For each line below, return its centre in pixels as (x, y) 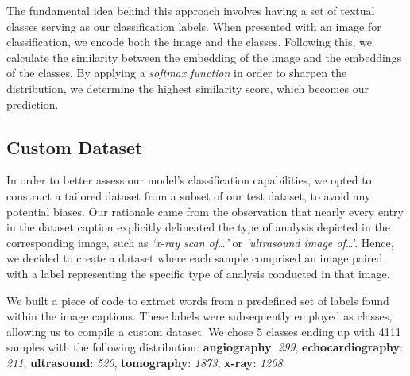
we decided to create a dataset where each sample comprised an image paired (195, 258)
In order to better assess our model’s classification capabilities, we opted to (189, 180)
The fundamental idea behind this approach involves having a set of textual (191, 10)
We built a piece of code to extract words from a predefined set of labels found (198, 300)
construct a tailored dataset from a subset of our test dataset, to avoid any (189, 195)
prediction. (33, 104)
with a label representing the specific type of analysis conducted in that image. (198, 273)
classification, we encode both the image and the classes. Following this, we (189, 42)
